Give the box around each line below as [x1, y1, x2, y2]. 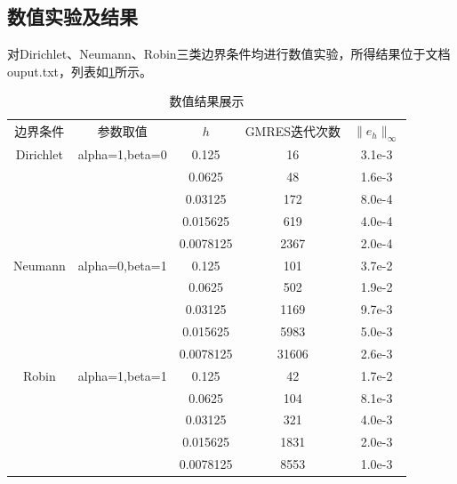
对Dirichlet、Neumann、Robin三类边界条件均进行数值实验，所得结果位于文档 [7, 44, 451, 63]
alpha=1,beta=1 [77, 366, 167, 384]
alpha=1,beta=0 [77, 145, 167, 164]
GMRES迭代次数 [245, 122, 341, 141]
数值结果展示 [169, 92, 245, 110]
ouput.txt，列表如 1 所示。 [7, 61, 152, 80]
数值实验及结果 [7, 3, 138, 30]
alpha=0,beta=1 [77, 255, 167, 274]
